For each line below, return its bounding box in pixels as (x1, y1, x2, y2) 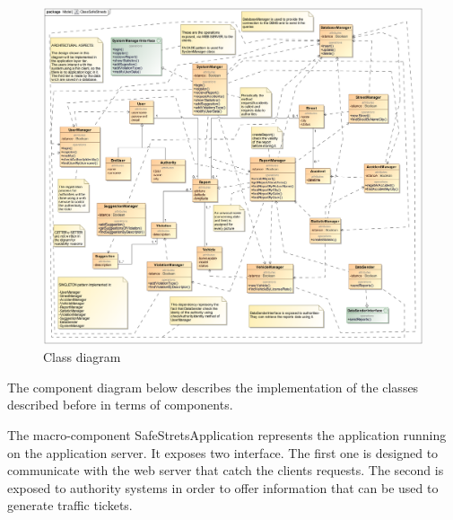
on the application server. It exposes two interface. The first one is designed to (7, 443, 439, 462)
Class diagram (43, 348, 121, 366)
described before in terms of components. (7, 395, 233, 414)
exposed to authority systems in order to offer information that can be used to (7, 478, 439, 497)
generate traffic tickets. (7, 496, 133, 515)
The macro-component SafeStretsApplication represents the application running (7, 425, 447, 444)
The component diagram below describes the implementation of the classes (7, 377, 419, 396)
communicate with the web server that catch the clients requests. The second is (7, 461, 444, 480)
